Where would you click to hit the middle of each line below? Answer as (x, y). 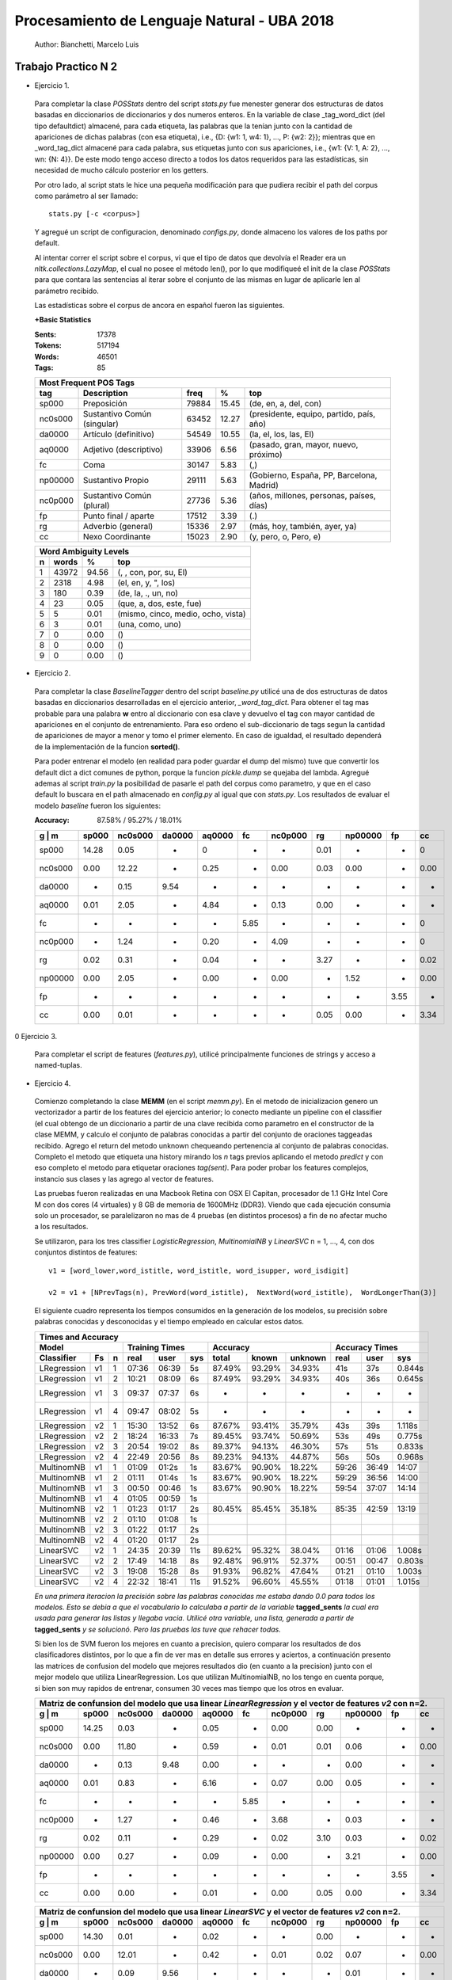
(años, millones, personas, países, (312, 496)
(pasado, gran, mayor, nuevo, (304, 445)
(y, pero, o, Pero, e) (285, 537)
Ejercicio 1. (52, 86)
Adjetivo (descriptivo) (123, 450)
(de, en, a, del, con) (285, 404)
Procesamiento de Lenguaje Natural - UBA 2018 (175, 21)
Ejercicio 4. (53, 1083)
